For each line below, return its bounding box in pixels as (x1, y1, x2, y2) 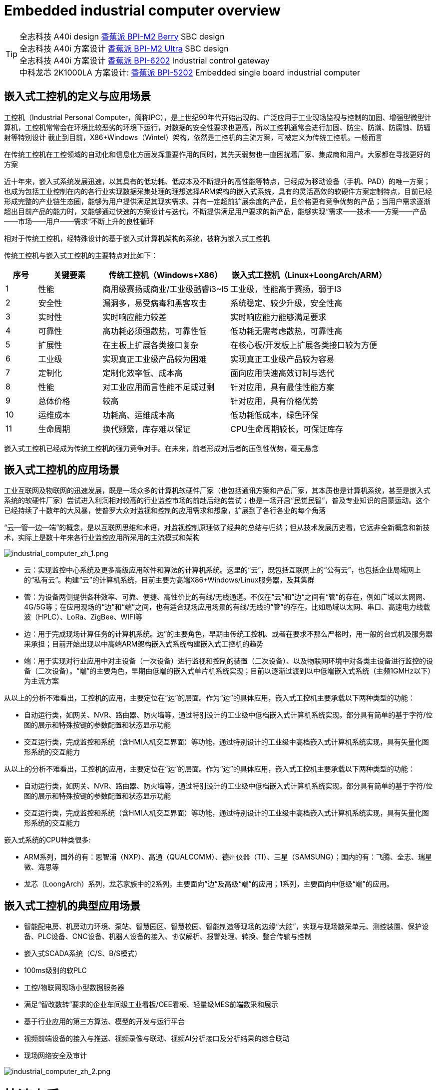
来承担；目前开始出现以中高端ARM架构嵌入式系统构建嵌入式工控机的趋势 (24, 639, 264, 648)
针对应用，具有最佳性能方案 (230, 381, 335, 392)
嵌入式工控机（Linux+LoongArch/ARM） (231, 269, 387, 280)
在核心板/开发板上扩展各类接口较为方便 (230, 339, 378, 350)
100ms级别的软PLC (24, 966, 87, 975)
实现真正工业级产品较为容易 (230, 353, 335, 364)
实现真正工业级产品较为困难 (102, 353, 207, 364)
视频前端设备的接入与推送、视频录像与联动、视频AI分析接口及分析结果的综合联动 (24, 1034, 290, 1043)
